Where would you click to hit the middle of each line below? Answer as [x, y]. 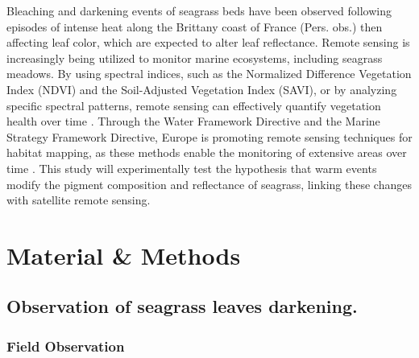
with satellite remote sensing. [79, 200]
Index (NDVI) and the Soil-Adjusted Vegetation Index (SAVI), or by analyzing [202, 89]
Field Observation [66, 346]
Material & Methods [124, 255]
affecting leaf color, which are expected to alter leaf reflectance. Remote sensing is [208, 42]
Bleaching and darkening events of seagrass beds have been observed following [199, 10]
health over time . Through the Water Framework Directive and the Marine [193, 121]
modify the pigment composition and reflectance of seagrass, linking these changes [209, 184]
